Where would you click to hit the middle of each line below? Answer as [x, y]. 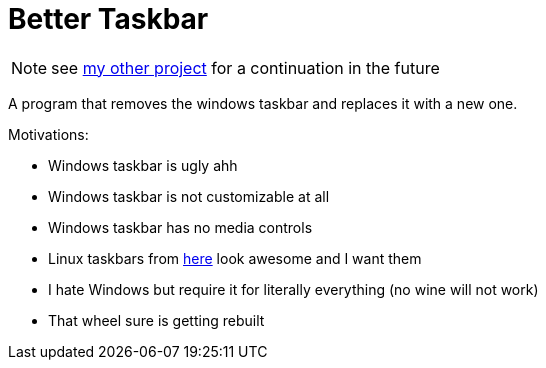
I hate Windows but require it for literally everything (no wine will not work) [293, 289]
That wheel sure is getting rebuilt [156, 320]
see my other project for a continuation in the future [245, 67]
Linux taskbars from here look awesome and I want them [235, 258]
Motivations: [48, 134]
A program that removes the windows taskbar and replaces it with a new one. [263, 103]
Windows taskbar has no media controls [180, 227]
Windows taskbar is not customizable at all [189, 196]
